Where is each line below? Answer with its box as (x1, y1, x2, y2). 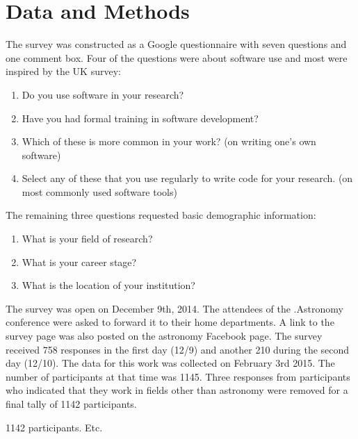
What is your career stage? (22, 254, 137, 269)
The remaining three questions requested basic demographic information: (6, 208, 316, 222)
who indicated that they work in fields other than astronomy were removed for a (6, 383, 348, 397)
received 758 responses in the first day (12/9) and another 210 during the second (6, 342, 350, 356)
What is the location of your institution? (22, 278, 195, 292)
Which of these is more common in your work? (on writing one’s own (22, 134, 316, 149)
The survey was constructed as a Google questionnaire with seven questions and (6, 37, 347, 51)
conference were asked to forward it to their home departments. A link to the (6, 315, 334, 329)
